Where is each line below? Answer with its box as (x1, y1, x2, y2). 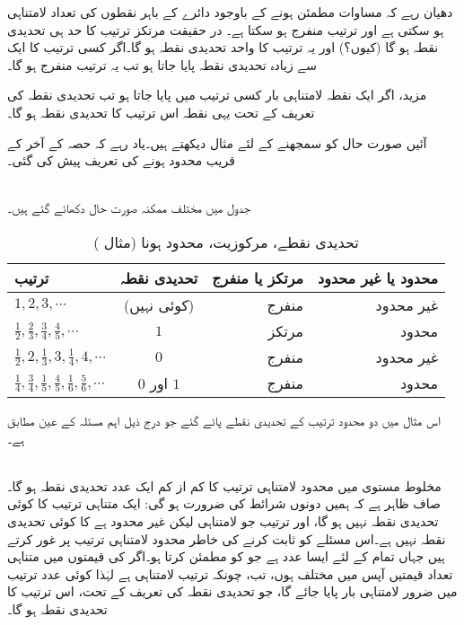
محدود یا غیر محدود (318, 267, 439, 288)
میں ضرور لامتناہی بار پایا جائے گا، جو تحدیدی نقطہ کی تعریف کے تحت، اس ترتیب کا (7, 582, 458, 601)
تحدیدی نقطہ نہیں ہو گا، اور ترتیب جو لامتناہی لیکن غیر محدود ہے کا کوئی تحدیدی (7, 511, 439, 530)
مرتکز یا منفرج (212, 267, 304, 288)
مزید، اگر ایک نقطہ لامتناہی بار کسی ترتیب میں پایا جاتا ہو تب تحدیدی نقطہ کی (7, 85, 427, 104)
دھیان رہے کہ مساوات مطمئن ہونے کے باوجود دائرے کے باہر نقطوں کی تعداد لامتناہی (7, 3, 453, 21)
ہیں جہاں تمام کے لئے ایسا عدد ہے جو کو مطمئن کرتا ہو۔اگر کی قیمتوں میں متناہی (7, 547, 445, 566)
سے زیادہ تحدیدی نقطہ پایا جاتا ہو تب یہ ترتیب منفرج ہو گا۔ (7, 55, 317, 74)
